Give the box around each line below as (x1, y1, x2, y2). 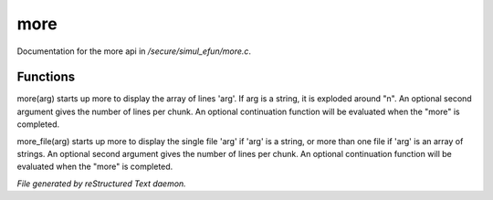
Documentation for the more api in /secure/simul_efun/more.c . (16, 46, 251, 57)
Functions (16, 69, 76, 85)
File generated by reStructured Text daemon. (16, 178, 186, 189)
